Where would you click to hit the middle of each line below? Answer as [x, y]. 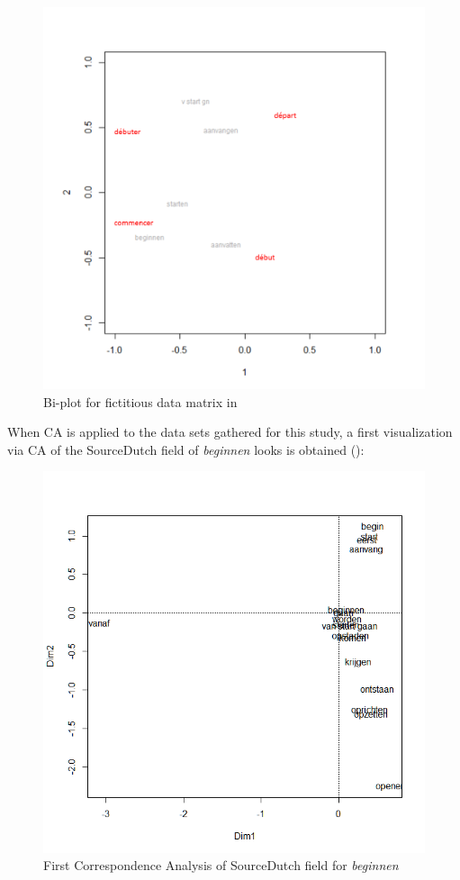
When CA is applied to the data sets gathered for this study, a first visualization [230, 432]
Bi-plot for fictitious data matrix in [140, 401]
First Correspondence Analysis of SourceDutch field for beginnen [221, 865]
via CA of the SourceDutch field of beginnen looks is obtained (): [186, 449]
